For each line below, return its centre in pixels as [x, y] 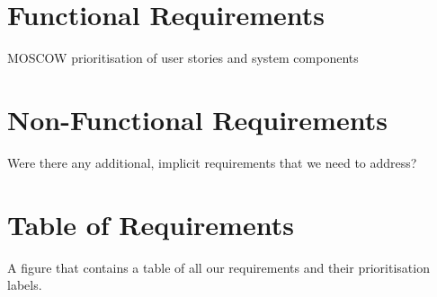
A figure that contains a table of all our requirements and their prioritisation [218, 267]
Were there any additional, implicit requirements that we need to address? [212, 162]
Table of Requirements [151, 224]
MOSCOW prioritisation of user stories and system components [183, 58]
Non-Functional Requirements [197, 119]
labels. [25, 285]
